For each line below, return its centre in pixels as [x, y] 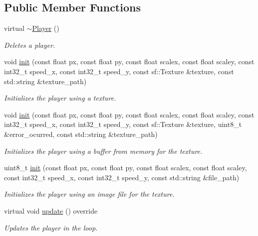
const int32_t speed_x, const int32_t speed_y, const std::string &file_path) [122, 177]
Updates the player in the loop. [51, 227]
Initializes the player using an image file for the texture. [89, 194]
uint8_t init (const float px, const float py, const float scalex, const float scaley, [126, 168]
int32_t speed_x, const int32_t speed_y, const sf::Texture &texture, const [119, 71]
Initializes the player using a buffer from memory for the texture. [103, 151]
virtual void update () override [51, 210]
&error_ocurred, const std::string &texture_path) [81, 134]
